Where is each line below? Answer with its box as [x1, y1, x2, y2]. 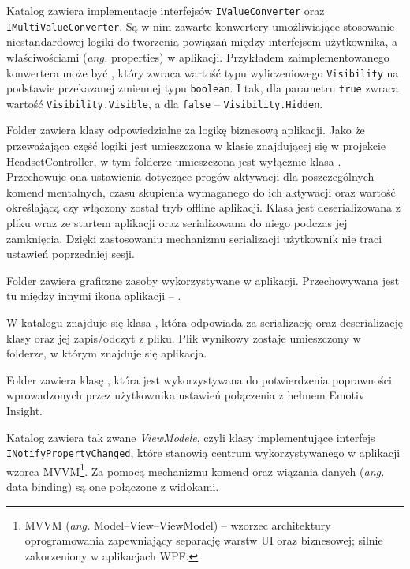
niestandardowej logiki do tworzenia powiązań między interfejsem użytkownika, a [6, 33, 398, 50]
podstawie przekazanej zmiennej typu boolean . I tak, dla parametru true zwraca [6, 80, 399, 96]
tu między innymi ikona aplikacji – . [6, 287, 181, 304]
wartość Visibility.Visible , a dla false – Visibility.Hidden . [6, 95, 323, 111]
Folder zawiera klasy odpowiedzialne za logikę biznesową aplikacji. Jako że [6, 122, 365, 138]
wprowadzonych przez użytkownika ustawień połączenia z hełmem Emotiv [6, 387, 365, 403]
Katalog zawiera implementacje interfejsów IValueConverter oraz [6, 2, 325, 18]
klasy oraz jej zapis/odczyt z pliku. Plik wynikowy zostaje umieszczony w [6, 329, 361, 346]
